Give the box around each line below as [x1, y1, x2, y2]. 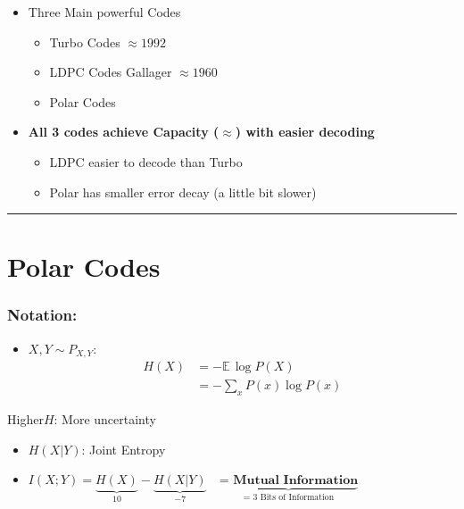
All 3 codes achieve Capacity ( [28, 122, 220, 141]
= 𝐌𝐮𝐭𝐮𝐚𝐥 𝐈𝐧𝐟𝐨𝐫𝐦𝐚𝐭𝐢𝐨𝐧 [219, 474, 359, 488]
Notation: [7, 304, 78, 326]
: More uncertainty [54, 410, 156, 429]
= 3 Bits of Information [243, 493, 335, 503]
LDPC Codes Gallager [49, 63, 172, 81]
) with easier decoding [235, 122, 375, 141]
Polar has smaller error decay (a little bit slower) [49, 182, 317, 201]
